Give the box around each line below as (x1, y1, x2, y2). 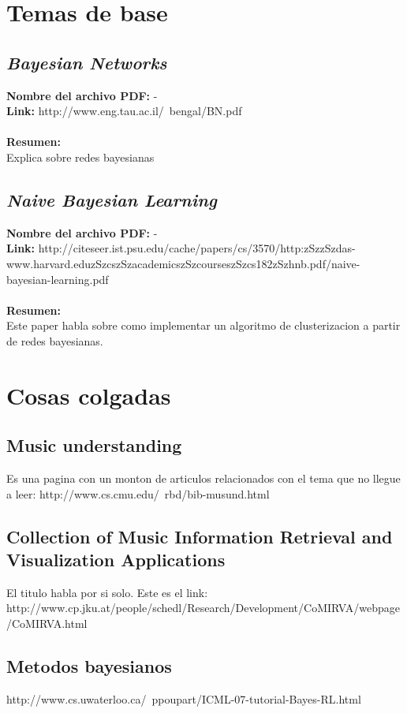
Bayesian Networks (6, 50, 167, 74)
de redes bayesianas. (6, 332, 103, 349)
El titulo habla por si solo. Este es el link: (6, 584, 208, 600)
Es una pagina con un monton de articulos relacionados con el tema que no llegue (6, 470, 401, 487)
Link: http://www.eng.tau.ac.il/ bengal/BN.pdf (6, 103, 242, 119)
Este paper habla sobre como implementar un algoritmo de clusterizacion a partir (6, 317, 401, 334)
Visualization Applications (6, 547, 226, 572)
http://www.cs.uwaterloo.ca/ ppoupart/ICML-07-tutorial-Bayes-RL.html (6, 690, 361, 707)
